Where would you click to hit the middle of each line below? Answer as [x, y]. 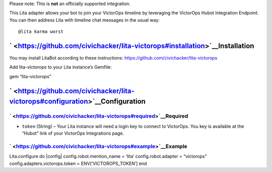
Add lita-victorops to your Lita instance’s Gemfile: [60, 67]
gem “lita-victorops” [30, 76]
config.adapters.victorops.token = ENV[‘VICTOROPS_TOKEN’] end [78, 163]
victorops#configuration [49, 102]
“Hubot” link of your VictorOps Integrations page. [73, 133]
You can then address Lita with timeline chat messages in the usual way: [84, 20]
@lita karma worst [41, 32]
